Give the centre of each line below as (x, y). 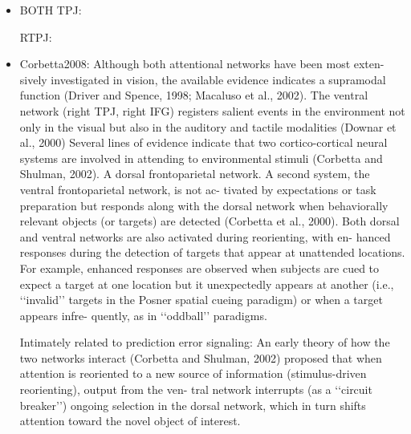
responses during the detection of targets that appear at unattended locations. (212, 252)
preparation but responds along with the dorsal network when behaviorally (204, 205)
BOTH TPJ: (51, 10)
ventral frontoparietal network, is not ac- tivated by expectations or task (198, 189)
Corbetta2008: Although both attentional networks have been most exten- (202, 64)
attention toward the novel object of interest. (130, 421)
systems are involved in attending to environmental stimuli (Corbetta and (201, 158)
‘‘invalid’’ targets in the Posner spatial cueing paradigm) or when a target (201, 300)
